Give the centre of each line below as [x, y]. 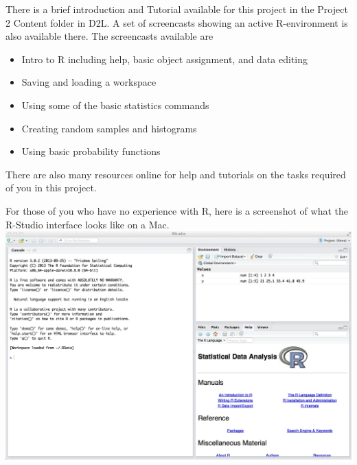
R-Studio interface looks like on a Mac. [88, 224]
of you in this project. [51, 188]
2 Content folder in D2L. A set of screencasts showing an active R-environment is [177, 22]
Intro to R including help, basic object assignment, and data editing [165, 59]
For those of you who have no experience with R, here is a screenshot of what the [177, 210]
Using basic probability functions [91, 151]
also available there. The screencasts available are [110, 36]
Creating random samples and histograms [109, 128]
